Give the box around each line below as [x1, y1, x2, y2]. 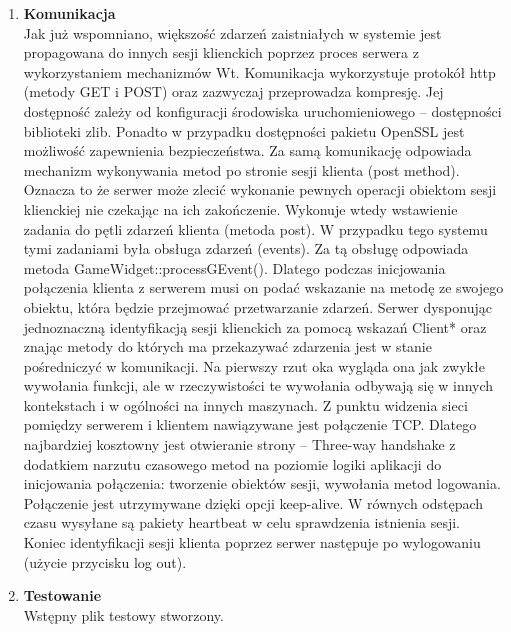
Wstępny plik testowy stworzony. [23, 604, 224, 625]
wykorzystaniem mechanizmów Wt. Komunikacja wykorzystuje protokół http [23, 61, 496, 82]
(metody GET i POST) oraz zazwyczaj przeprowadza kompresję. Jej [23, 81, 444, 102]
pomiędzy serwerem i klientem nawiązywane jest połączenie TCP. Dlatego [23, 414, 477, 435]
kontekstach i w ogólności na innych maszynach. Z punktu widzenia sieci [23, 394, 468, 415]
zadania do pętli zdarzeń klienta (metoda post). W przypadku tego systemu [23, 218, 488, 239]
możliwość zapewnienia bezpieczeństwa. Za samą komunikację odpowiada [23, 140, 472, 161]
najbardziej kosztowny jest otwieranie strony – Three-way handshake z [23, 434, 456, 455]
